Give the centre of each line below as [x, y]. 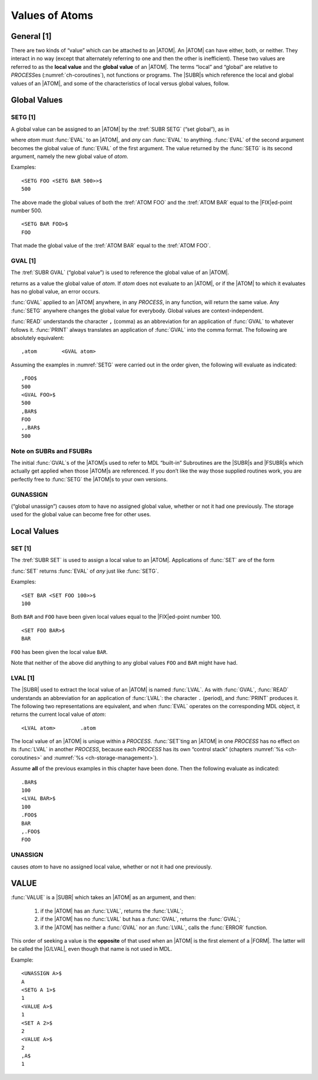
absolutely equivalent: [38, 338]
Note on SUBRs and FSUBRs [52, 451]
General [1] [31, 36]
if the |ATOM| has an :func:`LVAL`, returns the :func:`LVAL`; [112, 911]
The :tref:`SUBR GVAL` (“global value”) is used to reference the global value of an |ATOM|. [120, 273]
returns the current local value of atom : [58, 714]
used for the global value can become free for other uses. [81, 514]
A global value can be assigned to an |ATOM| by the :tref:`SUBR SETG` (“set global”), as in [120, 129]
